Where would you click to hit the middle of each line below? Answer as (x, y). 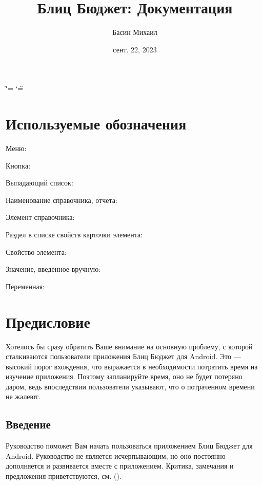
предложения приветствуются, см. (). (64, 476)
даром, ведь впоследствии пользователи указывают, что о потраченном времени (130, 386)
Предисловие (48, 321)
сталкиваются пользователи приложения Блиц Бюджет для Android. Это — (123, 356)
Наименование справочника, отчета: (62, 200)
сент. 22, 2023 (135, 49)
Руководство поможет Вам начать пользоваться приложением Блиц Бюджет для (129, 446)
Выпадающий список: (39, 183)
